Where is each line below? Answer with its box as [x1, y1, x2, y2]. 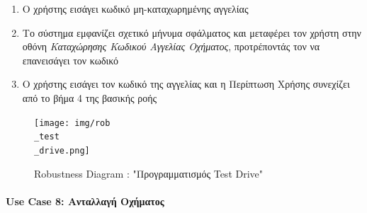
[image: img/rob [34, 117, 111, 128]
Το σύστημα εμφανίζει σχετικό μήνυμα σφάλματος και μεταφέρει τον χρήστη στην [22, 25, 361, 40]
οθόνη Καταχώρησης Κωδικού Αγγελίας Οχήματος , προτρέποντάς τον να [22, 39, 320, 54]
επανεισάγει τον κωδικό [22, 52, 119, 67]
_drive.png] [34, 145, 90, 156]
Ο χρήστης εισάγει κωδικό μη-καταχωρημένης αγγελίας [22, 1, 249, 16]
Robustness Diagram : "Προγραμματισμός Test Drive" [34, 166, 264, 180]
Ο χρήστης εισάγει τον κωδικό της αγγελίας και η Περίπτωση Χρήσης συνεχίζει [22, 76, 350, 91]
